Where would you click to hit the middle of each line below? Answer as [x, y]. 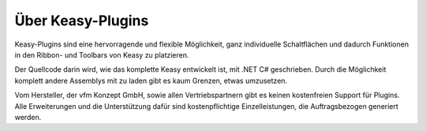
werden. [28, 117]
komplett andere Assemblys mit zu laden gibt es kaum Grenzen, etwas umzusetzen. [151, 80]
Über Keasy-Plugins [82, 21]
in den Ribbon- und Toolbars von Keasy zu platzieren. [102, 54]
